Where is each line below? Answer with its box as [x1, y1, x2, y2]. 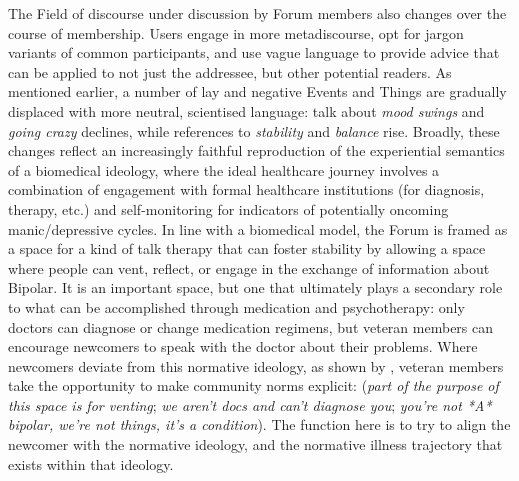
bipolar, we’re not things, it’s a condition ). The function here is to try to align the [8, 414, 511, 435]
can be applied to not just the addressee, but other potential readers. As [8, 61, 452, 82]
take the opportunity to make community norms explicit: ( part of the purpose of [8, 375, 499, 396]
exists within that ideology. [8, 453, 174, 474]
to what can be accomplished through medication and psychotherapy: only [8, 296, 465, 317]
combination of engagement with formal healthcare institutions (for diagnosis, [8, 179, 485, 200]
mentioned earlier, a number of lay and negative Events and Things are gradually [8, 81, 507, 102]
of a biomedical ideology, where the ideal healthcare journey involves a [8, 159, 440, 180]
